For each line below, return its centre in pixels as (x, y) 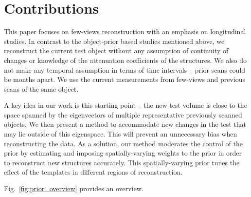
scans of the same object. (41, 89)
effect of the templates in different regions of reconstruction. (93, 172)
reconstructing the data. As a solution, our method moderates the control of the (123, 143)
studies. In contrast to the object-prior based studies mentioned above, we (114, 41)
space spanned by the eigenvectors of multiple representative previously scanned (123, 114)
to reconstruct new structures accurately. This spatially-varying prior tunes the (122, 162)
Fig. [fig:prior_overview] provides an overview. (74, 188)
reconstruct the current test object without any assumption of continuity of (116, 50)
